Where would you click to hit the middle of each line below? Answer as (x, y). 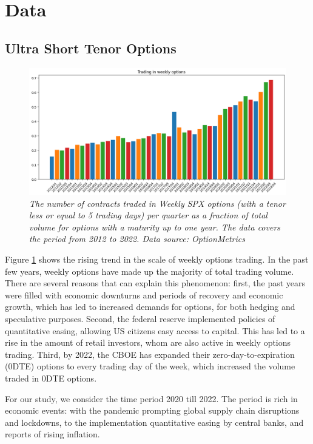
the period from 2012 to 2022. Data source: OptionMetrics (137, 239)
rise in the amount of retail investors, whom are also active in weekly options (148, 342)
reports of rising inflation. (52, 434)
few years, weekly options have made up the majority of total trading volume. (150, 271)
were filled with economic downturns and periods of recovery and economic (144, 294)
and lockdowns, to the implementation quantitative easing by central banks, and (154, 422)
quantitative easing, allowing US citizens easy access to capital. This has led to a (155, 330)
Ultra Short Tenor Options (91, 48)
